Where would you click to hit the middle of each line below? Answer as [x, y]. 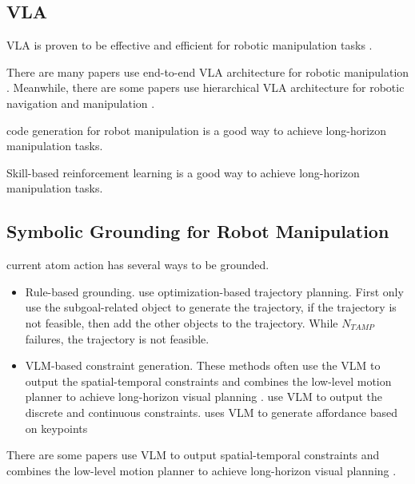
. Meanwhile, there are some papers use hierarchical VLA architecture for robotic [206, 87]
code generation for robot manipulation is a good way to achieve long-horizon [197, 130]
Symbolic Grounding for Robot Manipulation [198, 231]
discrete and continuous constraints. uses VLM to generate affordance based [211, 412]
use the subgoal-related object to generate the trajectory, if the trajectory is [211, 307]
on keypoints [56, 428]
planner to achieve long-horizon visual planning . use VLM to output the [204, 397]
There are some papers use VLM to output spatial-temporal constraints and [193, 455]
